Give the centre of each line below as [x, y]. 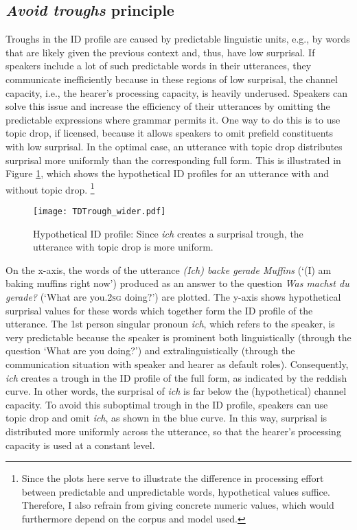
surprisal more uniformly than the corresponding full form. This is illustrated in [173, 160]
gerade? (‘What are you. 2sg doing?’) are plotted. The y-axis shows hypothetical [173, 297]
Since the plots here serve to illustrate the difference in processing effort [173, 478]
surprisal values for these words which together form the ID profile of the [159, 310]
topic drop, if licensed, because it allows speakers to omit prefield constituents [170, 133]
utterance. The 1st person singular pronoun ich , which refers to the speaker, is [170, 324]
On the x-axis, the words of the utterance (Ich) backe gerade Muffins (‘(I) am [169, 269]
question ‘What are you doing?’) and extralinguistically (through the [150, 350]
